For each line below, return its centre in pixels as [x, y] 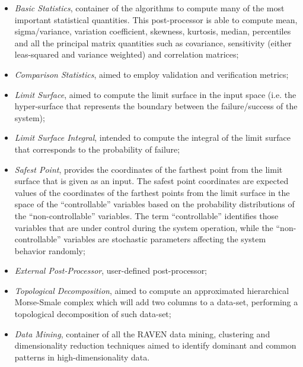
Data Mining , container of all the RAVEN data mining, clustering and [142, 333]
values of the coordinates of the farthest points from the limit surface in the [152, 192]
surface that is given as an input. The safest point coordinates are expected [151, 181]
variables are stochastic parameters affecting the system [165, 239]
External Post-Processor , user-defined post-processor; [111, 270]
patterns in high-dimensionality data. [82, 357]
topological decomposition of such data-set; [93, 314]
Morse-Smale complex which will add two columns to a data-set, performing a [156, 302]
